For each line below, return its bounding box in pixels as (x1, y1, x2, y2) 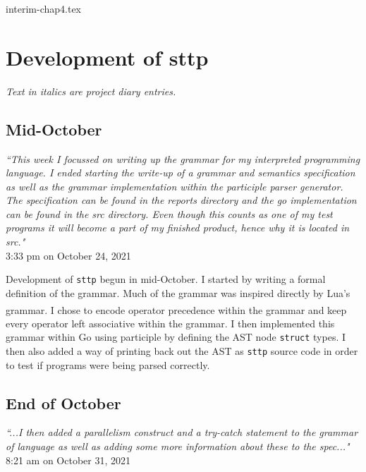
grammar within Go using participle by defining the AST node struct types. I (6, 329, 346, 344)
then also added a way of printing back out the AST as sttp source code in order (6, 344, 358, 358)
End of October (6, 392, 121, 413)
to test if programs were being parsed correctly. (6, 357, 210, 372)
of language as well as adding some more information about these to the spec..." (6, 439, 350, 454)
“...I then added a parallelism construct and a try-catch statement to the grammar (6, 425, 358, 440)
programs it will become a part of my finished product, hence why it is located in (6, 220, 350, 235)
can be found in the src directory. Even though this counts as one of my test (6, 206, 333, 221)
